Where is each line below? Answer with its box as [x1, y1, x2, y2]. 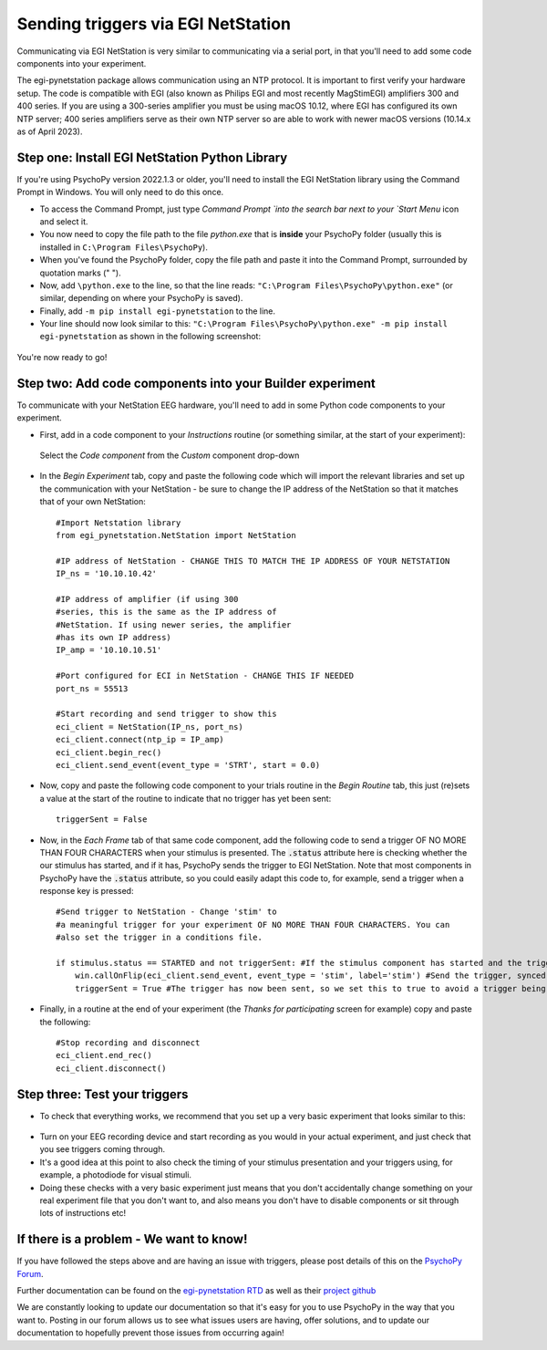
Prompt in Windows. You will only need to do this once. [16, 187, 224, 198]
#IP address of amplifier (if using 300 [56, 594, 239, 604]
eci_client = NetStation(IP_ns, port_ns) [56, 722, 243, 732]
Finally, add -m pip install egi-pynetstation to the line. [39, 306, 276, 317]
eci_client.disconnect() [56, 1063, 167, 1074]
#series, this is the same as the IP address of [56, 607, 277, 618]
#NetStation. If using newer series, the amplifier [56, 619, 292, 629]
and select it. [39, 215, 88, 227]
